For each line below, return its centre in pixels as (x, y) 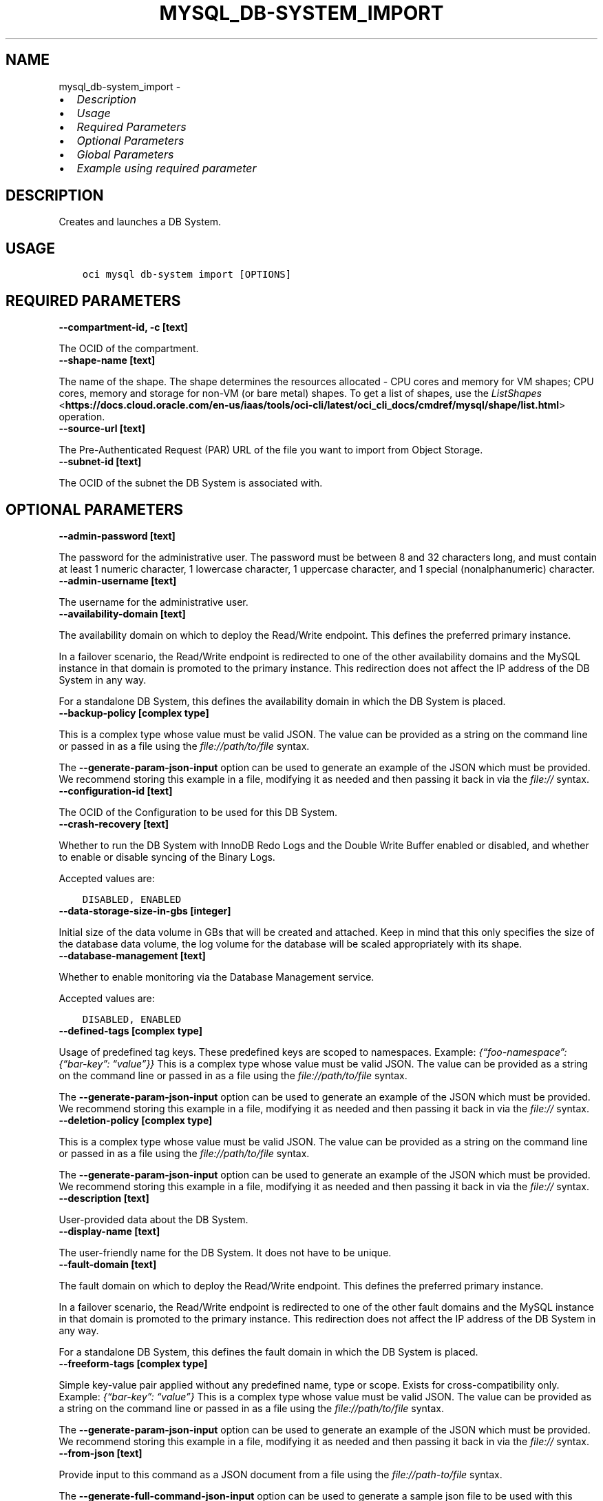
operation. (82, 417)
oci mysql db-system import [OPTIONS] (187, 275)
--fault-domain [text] (108, 1264)
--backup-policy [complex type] (134, 713)
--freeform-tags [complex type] (133, 1363)
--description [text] (104, 1198)
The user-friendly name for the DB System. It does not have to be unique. (225, 1252)
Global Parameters (125, 154)
